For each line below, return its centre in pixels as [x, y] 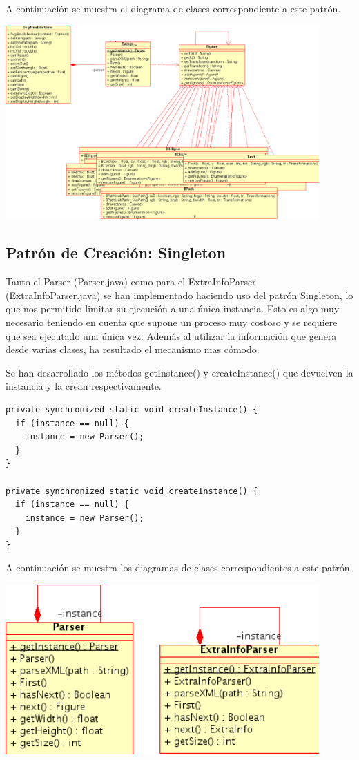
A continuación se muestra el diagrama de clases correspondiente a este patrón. [173, 8]
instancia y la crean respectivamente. [84, 386]
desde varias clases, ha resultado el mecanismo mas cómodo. [133, 349]
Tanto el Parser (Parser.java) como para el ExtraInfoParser [131, 282]
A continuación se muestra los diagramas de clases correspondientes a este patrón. [179, 568]
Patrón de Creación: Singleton [116, 253]
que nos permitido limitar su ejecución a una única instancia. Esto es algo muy [173, 308]
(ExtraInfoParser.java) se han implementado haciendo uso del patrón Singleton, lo [179, 295]
